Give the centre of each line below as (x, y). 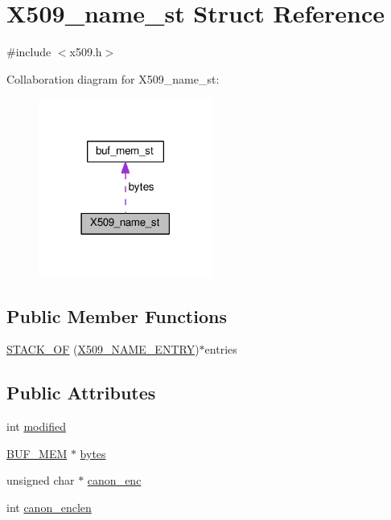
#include (29, 52)
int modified (36, 426)
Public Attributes (81, 393)
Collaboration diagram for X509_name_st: (113, 78)
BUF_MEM (37, 453)
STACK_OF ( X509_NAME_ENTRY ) (103, 349)
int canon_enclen (49, 508)
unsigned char (41, 480)
